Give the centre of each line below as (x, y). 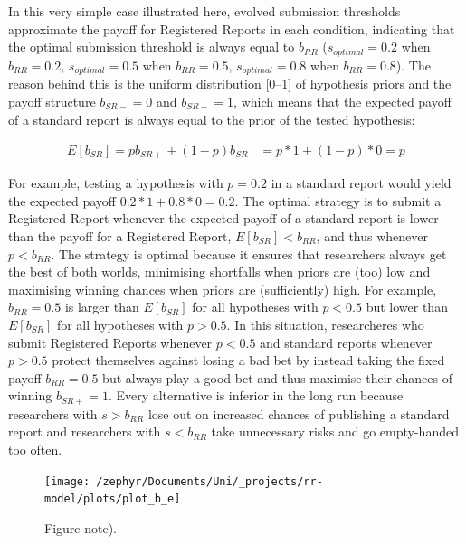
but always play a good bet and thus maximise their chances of (278, 377)
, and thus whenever (372, 236)
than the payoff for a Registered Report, (120, 236)
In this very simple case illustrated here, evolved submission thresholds (204, 11)
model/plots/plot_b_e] (113, 499)
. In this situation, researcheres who (325, 324)
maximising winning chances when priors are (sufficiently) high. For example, (223, 289)
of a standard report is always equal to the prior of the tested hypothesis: (212, 120)
